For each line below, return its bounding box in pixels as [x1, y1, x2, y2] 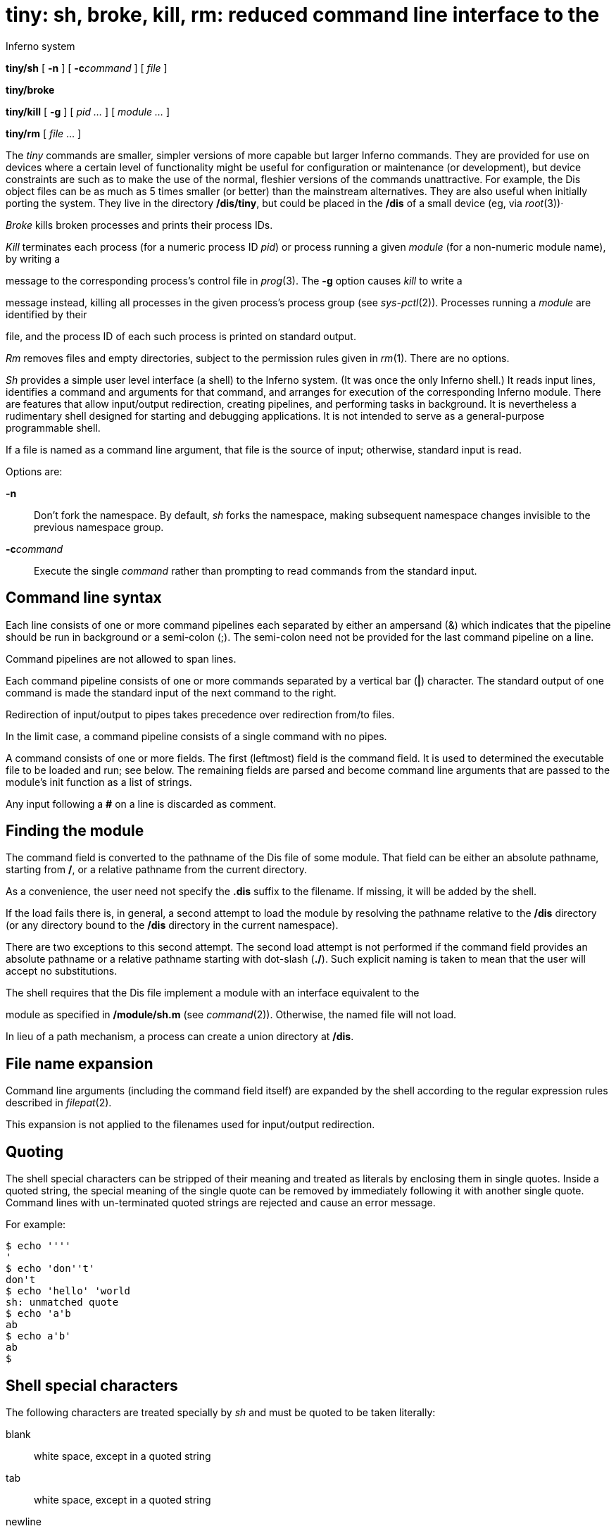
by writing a [6, 252, 60, 265]
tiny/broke [6, 83, 55, 96]
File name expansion [6, 1054, 153, 1073]
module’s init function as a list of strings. [6, 775, 192, 788]
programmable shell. [6, 421, 101, 434]
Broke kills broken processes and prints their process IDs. [6, 218, 273, 231]
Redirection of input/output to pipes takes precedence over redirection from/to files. [6, 708, 395, 720]
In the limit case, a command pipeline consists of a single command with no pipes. [6, 730, 387, 742]
